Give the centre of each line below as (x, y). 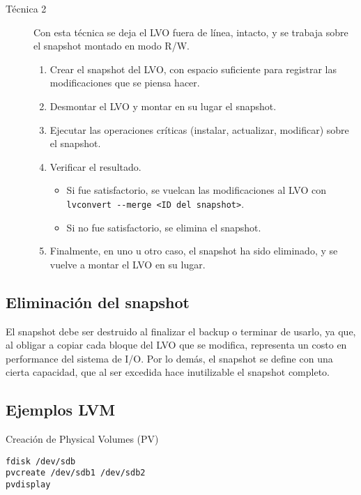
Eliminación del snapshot (98, 302)
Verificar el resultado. (95, 166)
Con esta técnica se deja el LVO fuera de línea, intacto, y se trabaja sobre (191, 32)
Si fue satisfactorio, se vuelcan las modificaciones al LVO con (196, 190)
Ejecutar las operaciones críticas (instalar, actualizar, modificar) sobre (199, 129)
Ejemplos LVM (61, 410)
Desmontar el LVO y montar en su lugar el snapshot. (163, 106)
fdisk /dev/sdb (41, 461)
